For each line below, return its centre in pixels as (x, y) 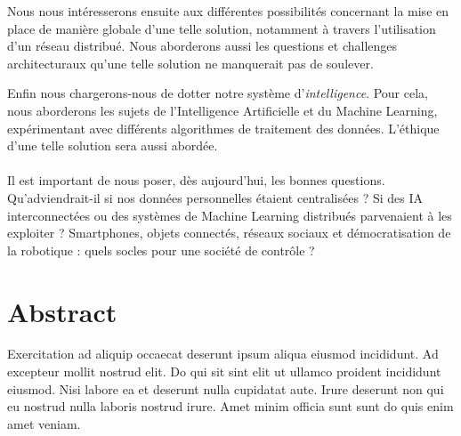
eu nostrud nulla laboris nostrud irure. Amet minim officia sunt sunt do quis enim (230, 406)
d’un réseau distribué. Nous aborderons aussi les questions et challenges (202, 46)
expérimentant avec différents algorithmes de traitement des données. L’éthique (223, 128)
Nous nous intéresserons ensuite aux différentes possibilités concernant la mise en (228, 11)
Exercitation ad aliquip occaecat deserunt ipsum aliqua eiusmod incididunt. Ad (223, 354)
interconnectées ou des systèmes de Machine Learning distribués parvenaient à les (230, 215)
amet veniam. (44, 423)
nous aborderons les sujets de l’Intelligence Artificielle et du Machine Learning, (222, 110)
